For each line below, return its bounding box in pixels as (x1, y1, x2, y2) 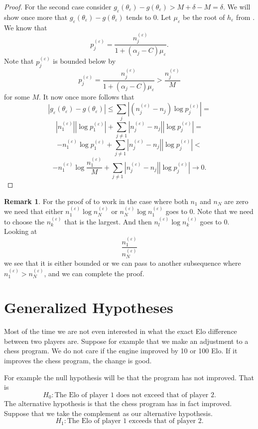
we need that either (4, 206, 63, 216)
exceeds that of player (129, 418, 196, 425)
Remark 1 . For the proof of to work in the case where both (4, 196, 188, 206)
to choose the (4, 216, 44, 226)
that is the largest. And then (64, 216, 152, 226)
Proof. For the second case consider (4, 1, 112, 11)
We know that (4, 22, 47, 32)
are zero (224, 196, 249, 206)
